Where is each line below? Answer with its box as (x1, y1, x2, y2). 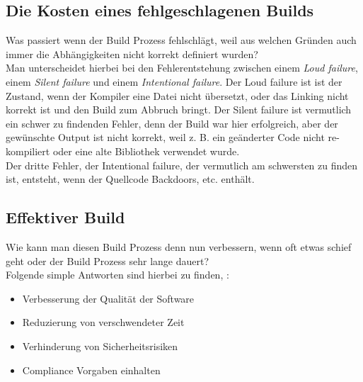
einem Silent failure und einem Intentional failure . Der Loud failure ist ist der (6, 74, 342, 89)
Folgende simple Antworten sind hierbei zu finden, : (6, 267, 229, 282)
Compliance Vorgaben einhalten (22, 362, 161, 377)
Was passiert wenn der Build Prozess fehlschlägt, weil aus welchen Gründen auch (6, 33, 357, 47)
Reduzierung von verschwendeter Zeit (22, 315, 185, 330)
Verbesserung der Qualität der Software (22, 291, 195, 305)
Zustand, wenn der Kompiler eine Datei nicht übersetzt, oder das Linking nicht (6, 88, 349, 103)
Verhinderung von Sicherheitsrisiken (22, 338, 178, 353)
